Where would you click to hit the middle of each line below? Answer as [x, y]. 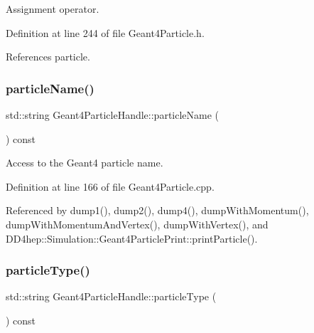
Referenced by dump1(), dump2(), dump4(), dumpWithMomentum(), [157, 210]
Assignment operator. [53, 9]
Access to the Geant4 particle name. [85, 163]
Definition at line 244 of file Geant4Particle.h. [105, 32]
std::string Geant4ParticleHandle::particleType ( [111, 296]
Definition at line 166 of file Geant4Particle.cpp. [110, 186]
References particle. [48, 57]
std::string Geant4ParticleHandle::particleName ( [113, 115]
